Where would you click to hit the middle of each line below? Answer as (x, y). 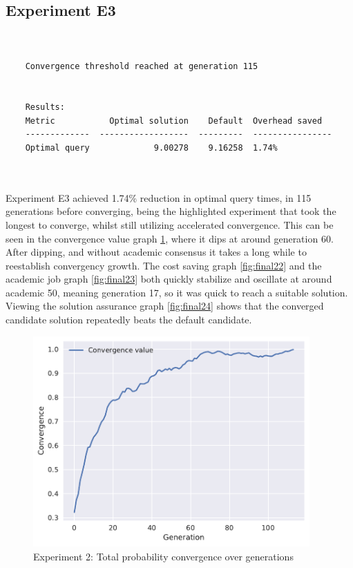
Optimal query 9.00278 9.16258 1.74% (151, 148)
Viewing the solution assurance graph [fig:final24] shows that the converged (165, 306)
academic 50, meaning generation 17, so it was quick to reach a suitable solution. (177, 292)
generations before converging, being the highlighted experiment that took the (171, 211)
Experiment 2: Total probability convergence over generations (163, 557)
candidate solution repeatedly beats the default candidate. (129, 320)
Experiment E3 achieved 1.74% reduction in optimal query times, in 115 (159, 197)
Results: (45, 107)
